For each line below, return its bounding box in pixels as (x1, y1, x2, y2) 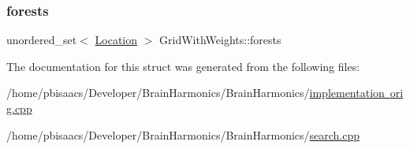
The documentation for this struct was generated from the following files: (6, 58, 360, 74)
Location (95, 32, 138, 48)
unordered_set (6, 32, 77, 48)
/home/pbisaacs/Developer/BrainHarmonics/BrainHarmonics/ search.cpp (6, 126, 360, 143)
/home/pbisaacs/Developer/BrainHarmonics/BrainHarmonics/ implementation (6, 84, 385, 101)
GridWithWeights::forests (159, 32, 281, 48)
